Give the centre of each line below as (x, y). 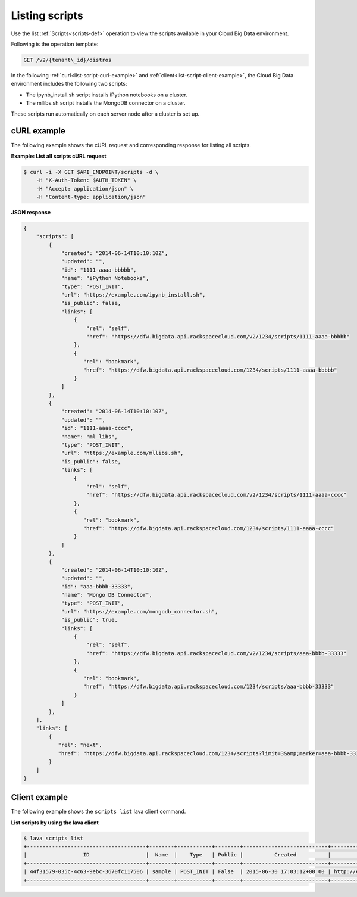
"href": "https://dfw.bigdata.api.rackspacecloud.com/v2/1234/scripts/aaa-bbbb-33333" (217, 653)
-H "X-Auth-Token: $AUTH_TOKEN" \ (86, 180)
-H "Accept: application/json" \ (85, 189)
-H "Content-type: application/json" (91, 197)
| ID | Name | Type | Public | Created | (177, 855)
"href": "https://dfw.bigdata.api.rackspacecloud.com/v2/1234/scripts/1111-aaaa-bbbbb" (218, 336)
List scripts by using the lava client (55, 823)
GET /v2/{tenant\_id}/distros (68, 60)
